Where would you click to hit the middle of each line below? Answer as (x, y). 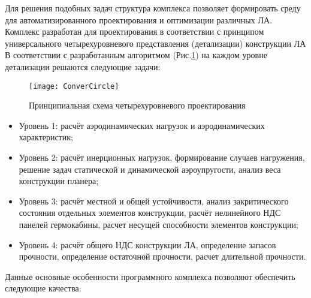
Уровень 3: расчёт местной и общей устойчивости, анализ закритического (154, 201)
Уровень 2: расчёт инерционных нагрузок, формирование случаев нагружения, (162, 157)
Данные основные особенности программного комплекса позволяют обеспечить (150, 276)
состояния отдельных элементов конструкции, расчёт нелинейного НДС (150, 213)
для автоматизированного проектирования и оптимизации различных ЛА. (138, 19)
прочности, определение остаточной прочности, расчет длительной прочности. (162, 256)
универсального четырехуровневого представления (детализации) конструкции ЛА (155, 43)
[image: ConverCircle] (74, 86)
